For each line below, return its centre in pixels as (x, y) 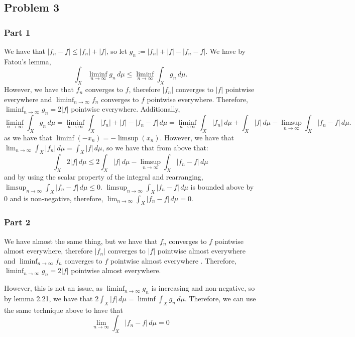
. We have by (225, 51)
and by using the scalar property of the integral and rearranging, (104, 177)
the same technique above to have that (64, 310)
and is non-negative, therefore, (56, 198)
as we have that (28, 137)
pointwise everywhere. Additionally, (126, 109)
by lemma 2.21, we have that (48, 298)
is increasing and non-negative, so (203, 288)
